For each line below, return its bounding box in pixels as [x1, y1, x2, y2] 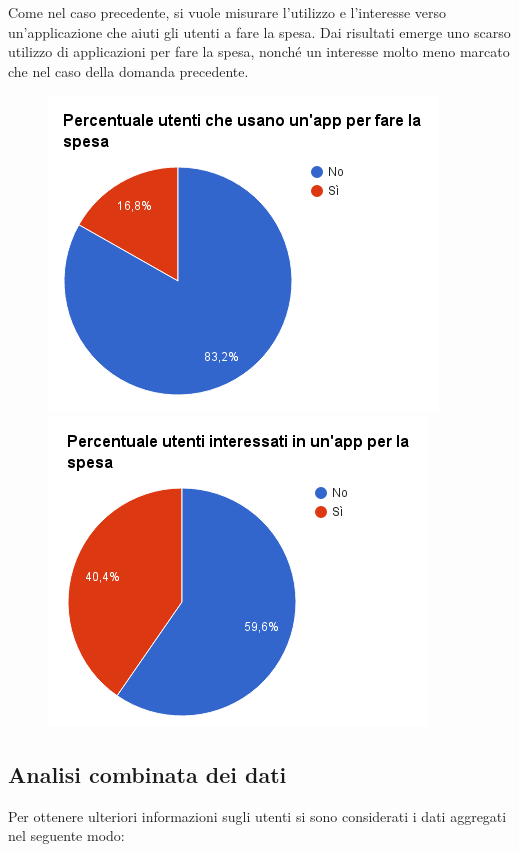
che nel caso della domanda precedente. [8, 60, 249, 81]
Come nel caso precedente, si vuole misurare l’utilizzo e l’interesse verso [8, 2, 447, 22]
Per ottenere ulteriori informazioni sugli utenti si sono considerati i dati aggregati [8, 805, 507, 826]
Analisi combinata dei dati [8, 758, 287, 789]
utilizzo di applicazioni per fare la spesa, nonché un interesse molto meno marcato [8, 41, 510, 62]
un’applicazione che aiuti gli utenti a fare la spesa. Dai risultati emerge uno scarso [8, 21, 511, 42]
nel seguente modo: [8, 825, 125, 846]
